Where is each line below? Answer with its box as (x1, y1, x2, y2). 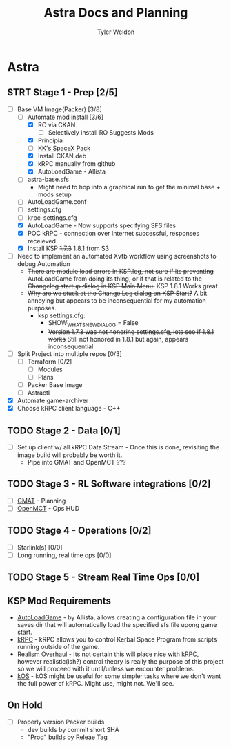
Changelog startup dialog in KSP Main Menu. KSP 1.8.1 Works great (27, 281, 219, 290)
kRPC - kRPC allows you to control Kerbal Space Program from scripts (17, 635, 217, 644)
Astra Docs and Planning (43, 5, 188, 21)
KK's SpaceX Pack (37, 144, 91, 153)
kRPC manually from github (37, 160, 116, 168)
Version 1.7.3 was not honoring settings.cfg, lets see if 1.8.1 (48, 327, 214, 336)
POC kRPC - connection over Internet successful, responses (27, 229, 200, 237)
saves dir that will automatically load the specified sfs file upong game (17, 621, 217, 629)
